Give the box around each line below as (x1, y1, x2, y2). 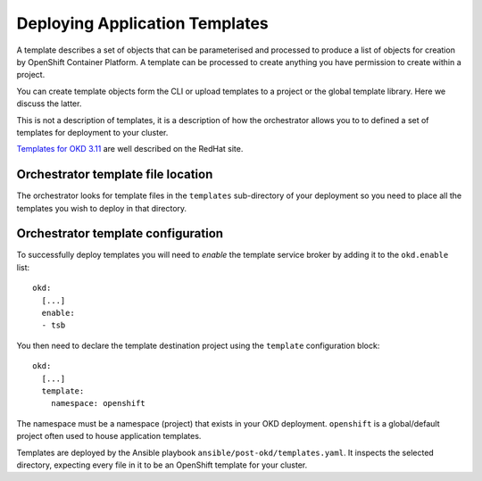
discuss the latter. (16, 98, 82, 109)
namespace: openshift (50, 398, 146, 409)
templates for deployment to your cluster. (16, 127, 169, 137)
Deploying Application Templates (16, 13, 270, 33)
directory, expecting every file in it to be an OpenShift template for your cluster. (16, 460, 308, 470)
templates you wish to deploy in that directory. (16, 203, 187, 213)
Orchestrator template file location (16, 167, 213, 182)
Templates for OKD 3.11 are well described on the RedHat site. (16, 144, 244, 154)
